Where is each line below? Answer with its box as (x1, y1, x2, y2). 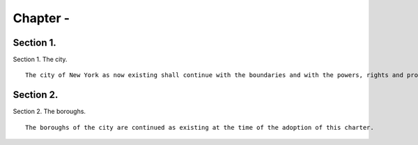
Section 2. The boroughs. (13, 108, 86, 116)
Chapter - (13, 10, 70, 26)
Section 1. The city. (13, 56, 68, 64)
